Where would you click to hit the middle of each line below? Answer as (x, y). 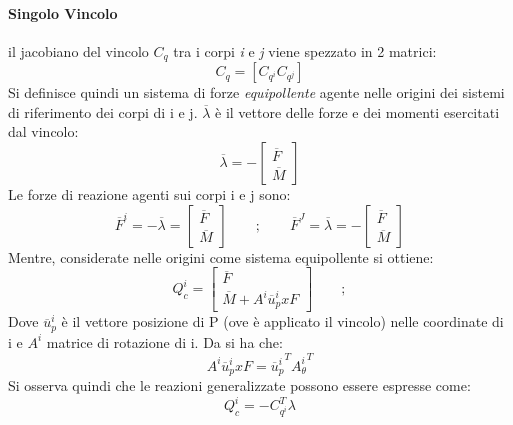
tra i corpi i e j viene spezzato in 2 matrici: (305, 50)
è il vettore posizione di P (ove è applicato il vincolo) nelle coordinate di (282, 321)
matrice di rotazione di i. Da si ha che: (164, 341)
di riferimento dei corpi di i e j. (103, 111)
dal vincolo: (43, 131)
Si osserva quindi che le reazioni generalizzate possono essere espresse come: (239, 384)
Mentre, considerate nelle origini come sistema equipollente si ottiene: (221, 256)
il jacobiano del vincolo (78, 50)
